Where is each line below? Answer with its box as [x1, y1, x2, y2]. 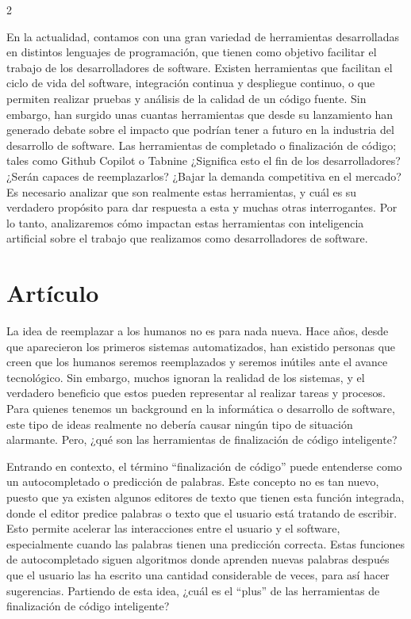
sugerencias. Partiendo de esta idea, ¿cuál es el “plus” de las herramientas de [6, 582, 380, 598]
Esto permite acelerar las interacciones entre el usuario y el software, [6, 520, 340, 537]
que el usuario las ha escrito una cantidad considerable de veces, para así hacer [6, 566, 390, 583]
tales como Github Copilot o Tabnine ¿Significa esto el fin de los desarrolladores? [6, 152, 401, 169]
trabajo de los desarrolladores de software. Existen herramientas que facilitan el [6, 59, 393, 75]
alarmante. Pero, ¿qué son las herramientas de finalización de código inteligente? [6, 431, 398, 448]
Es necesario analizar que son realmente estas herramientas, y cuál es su [6, 183, 357, 200]
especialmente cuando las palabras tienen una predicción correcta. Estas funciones [6, 535, 405, 552]
